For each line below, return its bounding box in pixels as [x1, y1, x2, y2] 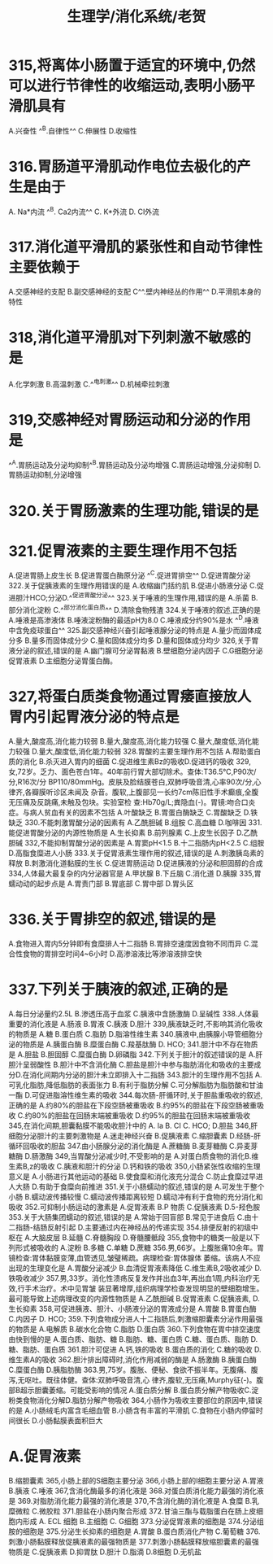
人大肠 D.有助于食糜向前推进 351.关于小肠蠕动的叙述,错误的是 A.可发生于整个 [8, 1182, 265, 1191]
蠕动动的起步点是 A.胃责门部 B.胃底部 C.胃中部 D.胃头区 [8, 879, 194, 888]
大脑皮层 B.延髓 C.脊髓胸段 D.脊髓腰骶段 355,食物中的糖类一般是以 [31, 1232, 253, 1242]
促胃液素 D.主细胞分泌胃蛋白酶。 [8, 656, 118, 666]
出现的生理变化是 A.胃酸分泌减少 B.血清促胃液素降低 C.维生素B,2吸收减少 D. [8, 1263, 262, 1273]
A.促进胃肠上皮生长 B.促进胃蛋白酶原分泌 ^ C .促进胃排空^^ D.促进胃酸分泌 [8, 569, 251, 580]
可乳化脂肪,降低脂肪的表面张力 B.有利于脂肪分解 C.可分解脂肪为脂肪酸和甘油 [8, 1080, 264, 1090]
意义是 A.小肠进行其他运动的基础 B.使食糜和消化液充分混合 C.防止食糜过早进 [8, 1171, 263, 1181]
